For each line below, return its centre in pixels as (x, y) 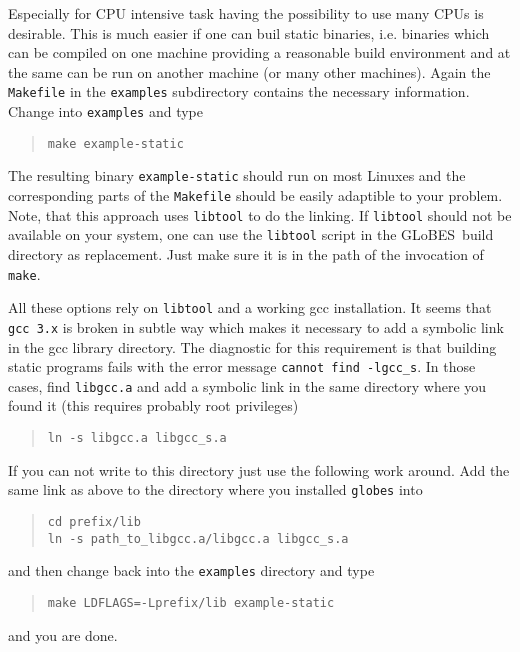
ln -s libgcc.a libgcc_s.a (137, 438)
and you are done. (63, 634)
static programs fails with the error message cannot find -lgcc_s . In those (242, 366)
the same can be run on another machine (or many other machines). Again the (249, 71)
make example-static (115, 143)
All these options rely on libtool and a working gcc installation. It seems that (250, 307)
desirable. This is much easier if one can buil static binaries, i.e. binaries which (249, 32)
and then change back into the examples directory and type (191, 570)
